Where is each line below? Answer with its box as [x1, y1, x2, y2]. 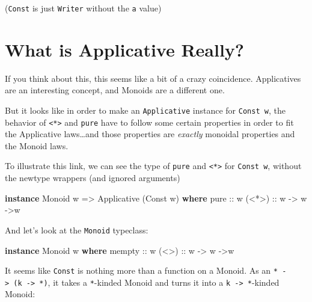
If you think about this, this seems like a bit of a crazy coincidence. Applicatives [5, 72, 301, 84]
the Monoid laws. [5, 139, 69, 152]
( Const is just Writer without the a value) [5, 2, 162, 14]
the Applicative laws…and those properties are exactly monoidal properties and [5, 128, 295, 140]
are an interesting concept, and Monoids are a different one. [5, 84, 225, 96]
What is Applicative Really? [5, 37, 245, 61]
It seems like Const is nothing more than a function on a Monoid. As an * [5, 264, 278, 277]
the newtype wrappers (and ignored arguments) [5, 171, 180, 184]
